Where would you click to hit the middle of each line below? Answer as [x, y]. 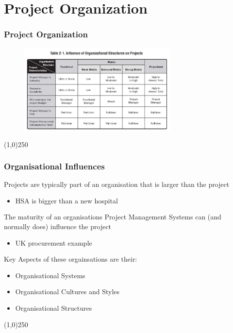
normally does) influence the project [58, 226]
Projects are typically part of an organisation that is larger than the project [117, 184]
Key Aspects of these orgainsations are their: [71, 259]
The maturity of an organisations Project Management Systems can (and [113, 217]
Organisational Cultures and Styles [67, 291]
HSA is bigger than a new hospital [67, 200]
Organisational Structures [54, 308]
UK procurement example [54, 242]
